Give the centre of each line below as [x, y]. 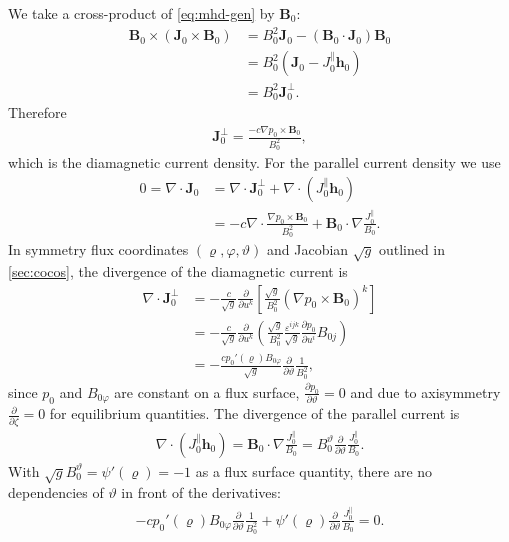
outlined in [412, 249]
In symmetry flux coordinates [98, 249]
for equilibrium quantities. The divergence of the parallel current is [254, 413]
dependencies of [56, 492]
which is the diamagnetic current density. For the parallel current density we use [254, 162]
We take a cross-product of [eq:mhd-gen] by [141, 13]
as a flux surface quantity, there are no [314, 470]
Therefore [37, 112]
